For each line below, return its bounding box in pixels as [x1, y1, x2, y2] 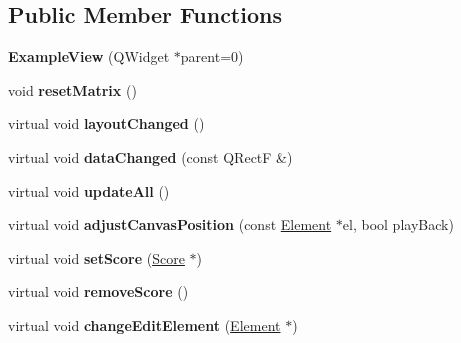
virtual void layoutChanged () [8, 113, 205, 134]
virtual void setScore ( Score [8, 247, 185, 268]
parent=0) [180, 46, 244, 67]
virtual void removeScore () [8, 281, 189, 302]
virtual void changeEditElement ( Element [8, 314, 281, 335]
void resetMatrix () [8, 79, 137, 100]
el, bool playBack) [342, 214, 454, 235]
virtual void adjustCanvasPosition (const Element [8, 214, 332, 235]
